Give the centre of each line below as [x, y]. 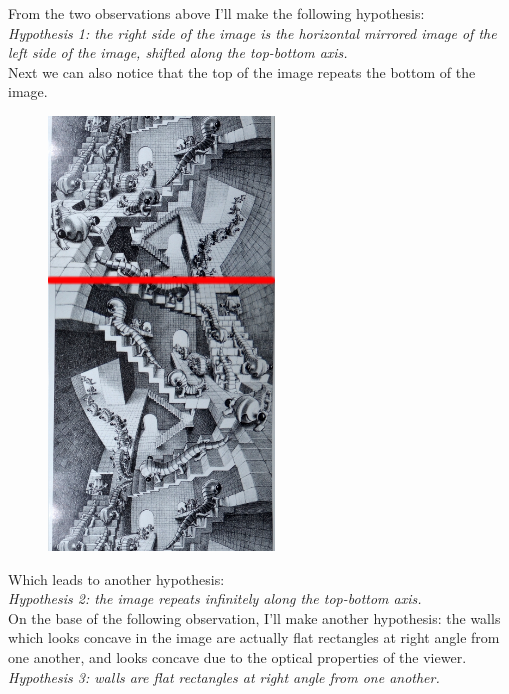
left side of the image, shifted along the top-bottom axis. [178, 52]
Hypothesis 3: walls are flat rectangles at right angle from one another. [224, 676]
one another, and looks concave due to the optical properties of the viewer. [237, 656]
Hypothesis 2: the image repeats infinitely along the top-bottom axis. [215, 598]
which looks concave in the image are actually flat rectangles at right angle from [254, 637]
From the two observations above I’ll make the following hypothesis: [216, 13]
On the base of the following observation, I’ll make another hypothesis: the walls [254, 617]
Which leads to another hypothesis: [116, 578]
